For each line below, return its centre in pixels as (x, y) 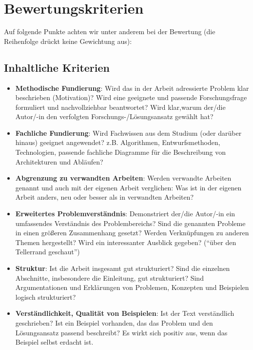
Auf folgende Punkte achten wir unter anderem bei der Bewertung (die (110, 31)
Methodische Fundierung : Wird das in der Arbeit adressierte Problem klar (132, 88)
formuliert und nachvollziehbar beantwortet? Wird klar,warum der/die (120, 107)
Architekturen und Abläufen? (59, 161)
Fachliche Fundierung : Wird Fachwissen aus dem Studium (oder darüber (128, 133)
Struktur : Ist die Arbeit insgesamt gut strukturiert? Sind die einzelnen (123, 268)
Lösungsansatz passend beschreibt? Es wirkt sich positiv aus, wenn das (121, 332)
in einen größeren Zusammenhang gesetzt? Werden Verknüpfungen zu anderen (132, 233)
